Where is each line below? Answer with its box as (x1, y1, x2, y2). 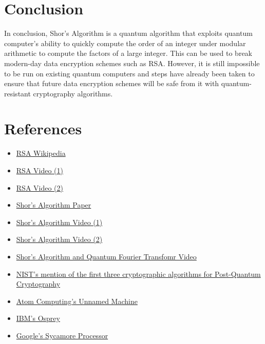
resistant (4, 88, 31, 98)
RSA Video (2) (16, 182, 63, 193)
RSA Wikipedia (16, 148, 66, 158)
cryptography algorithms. (33, 88, 113, 98)
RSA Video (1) (16, 165, 63, 175)
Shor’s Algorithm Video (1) (16, 216, 103, 227)
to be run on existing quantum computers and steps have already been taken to (4, 68, 255, 78)
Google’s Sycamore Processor (16, 330, 108, 340)
